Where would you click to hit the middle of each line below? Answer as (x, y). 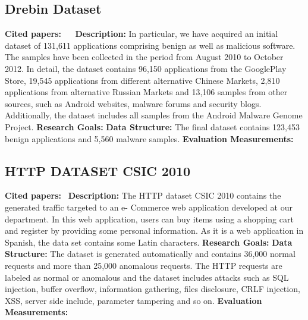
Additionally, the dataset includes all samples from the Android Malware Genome (154, 115)
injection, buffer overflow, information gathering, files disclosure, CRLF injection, (153, 289)
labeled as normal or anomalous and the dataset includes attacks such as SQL (147, 277)
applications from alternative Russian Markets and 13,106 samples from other (146, 92)
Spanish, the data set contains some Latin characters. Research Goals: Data (149, 242)
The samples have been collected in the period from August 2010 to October (144, 57)
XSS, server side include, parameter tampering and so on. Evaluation (133, 300)
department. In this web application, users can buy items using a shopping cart (149, 219)
